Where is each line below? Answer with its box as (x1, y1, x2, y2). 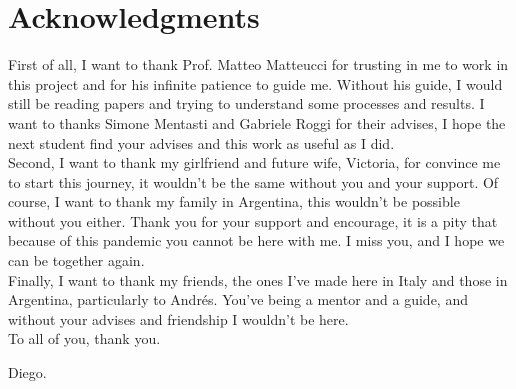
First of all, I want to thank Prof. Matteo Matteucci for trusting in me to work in (8, 54, 509, 75)
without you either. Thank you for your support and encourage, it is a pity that (8, 210, 498, 231)
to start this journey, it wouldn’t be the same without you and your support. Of (8, 171, 499, 192)
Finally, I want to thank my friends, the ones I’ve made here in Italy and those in (8, 269, 508, 290)
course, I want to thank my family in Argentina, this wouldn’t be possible (8, 191, 460, 212)
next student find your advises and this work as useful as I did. (8, 132, 395, 153)
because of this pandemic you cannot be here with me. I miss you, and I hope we (8, 230, 505, 251)
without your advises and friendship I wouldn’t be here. (8, 308, 349, 329)
